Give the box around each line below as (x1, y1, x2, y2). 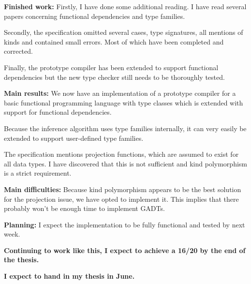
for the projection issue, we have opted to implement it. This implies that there (4, 194, 239, 204)
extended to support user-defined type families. (4, 133, 144, 143)
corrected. (4, 46, 33, 56)
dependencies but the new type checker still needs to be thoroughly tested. (4, 72, 225, 82)
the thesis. (4, 254, 39, 265)
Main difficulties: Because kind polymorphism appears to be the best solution (4, 184, 241, 194)
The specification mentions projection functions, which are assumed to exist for (4, 149, 239, 159)
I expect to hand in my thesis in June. (4, 271, 135, 281)
